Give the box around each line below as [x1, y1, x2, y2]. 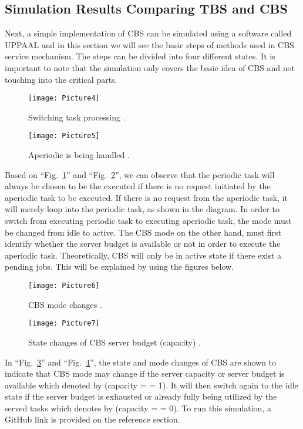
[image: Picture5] [28, 132, 100, 140]
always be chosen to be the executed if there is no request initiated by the [5, 180, 271, 192]
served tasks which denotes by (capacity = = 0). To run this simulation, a [5, 401, 271, 414]
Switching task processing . [28, 110, 126, 123]
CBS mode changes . [28, 298, 102, 310]
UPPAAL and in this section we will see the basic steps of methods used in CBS [5, 38, 294, 51]
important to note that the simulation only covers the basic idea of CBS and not [5, 61, 295, 73]
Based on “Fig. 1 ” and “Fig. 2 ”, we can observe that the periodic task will [5, 168, 275, 180]
